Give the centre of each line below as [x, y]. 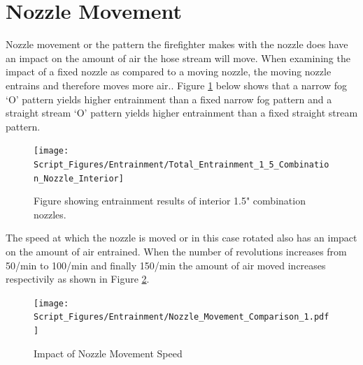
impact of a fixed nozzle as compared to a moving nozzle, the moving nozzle [169, 72]
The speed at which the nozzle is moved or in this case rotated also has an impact [181, 238]
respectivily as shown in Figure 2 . [78, 279]
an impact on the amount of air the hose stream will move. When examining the [178, 58]
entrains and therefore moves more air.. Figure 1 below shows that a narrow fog [177, 85]
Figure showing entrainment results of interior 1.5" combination [170, 201]
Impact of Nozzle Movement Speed [108, 353]
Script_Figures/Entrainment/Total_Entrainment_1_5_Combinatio [181, 164]
